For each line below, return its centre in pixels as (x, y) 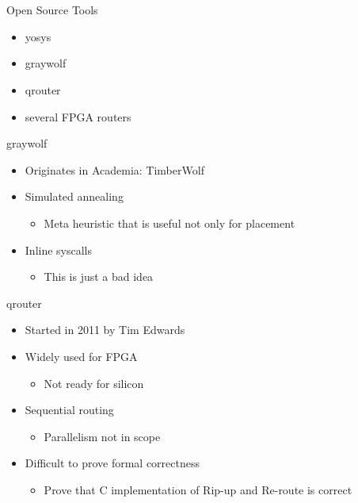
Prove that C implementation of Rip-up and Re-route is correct (198, 489)
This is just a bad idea (99, 276)
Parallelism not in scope (102, 436)
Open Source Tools (52, 10)
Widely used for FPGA (81, 356)
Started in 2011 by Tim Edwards (105, 330)
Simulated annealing (74, 196)
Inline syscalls (59, 250)
